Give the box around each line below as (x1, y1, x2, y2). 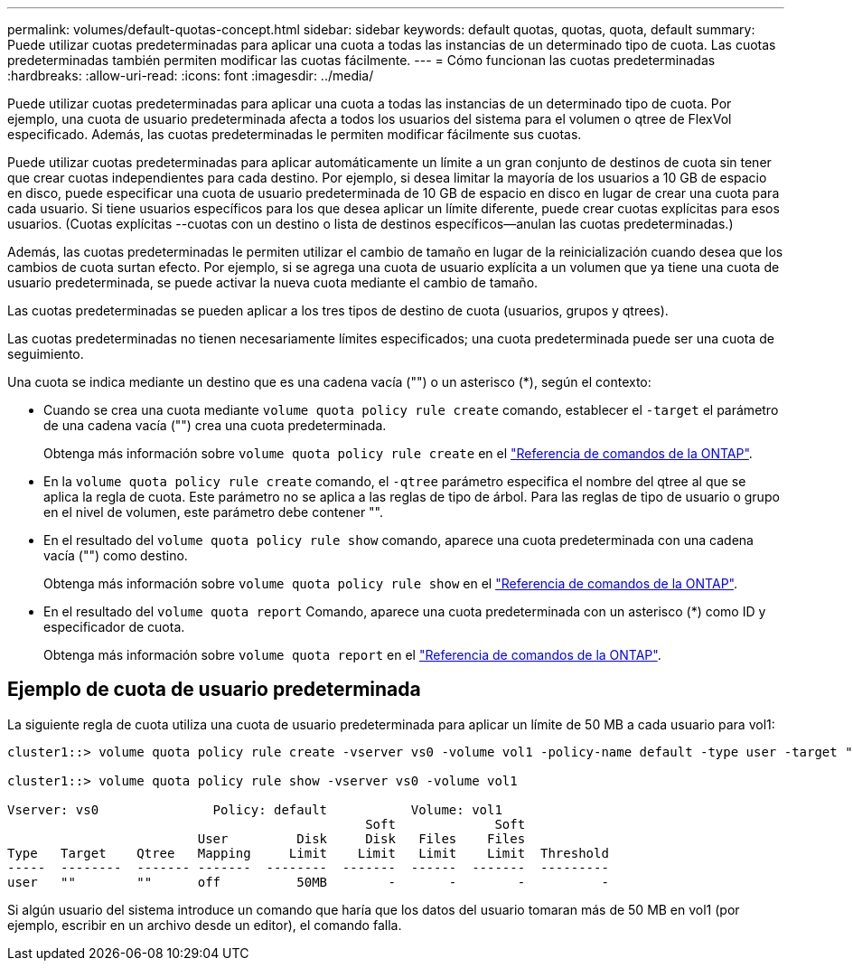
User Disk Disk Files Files (197, 831, 526, 846)
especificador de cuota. (43, 619, 185, 634)
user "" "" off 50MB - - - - (7, 874, 609, 889)
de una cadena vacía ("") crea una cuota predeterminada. (43, 418, 387, 433)
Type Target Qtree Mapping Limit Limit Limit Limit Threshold (7, 845, 609, 860)
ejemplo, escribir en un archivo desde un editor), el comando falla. (7, 916, 402, 933)
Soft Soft (365, 816, 526, 832)
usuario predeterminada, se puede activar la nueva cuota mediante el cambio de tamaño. (7, 275, 539, 290)
